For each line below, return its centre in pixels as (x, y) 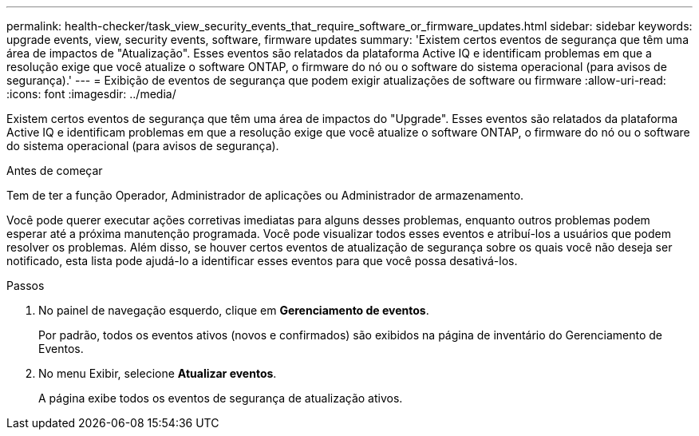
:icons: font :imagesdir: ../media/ (91, 94)
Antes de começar (55, 170)
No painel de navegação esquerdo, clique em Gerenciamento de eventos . (234, 310)
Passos (26, 285)
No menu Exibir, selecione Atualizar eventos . (158, 373)
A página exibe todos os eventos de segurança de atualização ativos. (221, 398)
